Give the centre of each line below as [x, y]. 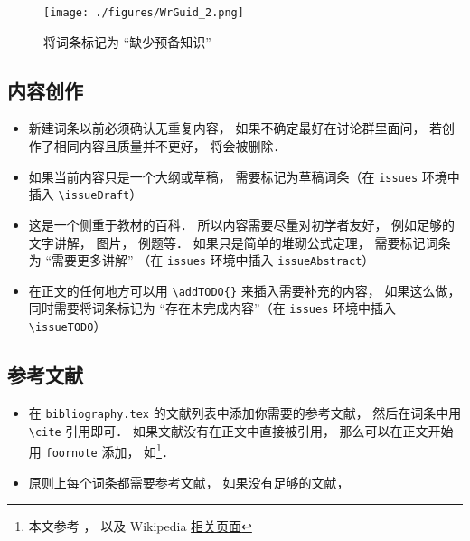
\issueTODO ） [67, 326]
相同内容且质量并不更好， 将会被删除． [170, 146]
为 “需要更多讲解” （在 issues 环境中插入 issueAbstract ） [202, 260]
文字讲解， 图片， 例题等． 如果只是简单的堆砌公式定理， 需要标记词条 [240, 242]
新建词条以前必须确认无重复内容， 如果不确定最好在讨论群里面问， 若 [235, 128]
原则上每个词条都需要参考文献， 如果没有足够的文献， [189, 482]
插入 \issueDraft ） [85, 194]
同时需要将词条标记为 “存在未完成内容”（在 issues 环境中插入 [212, 308]
